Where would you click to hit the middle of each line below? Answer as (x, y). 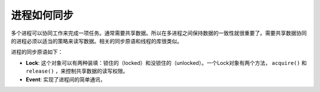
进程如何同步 (42, 15)
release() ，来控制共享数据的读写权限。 (77, 71)
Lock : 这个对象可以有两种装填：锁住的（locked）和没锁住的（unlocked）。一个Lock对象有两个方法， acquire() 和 (166, 63)
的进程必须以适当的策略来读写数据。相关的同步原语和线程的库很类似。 (97, 41)
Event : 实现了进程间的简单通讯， (66, 79)
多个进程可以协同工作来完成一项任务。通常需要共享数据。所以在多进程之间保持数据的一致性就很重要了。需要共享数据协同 (159, 33)
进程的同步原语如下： (37, 52)
